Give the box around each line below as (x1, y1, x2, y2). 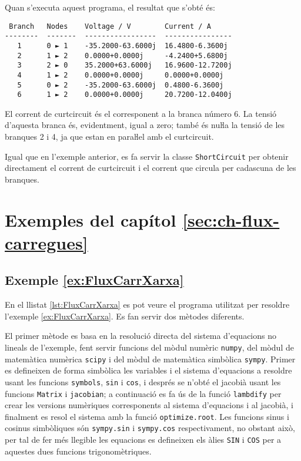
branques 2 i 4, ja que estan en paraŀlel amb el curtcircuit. (5, 130, 214, 143)
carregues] (5, 230, 88, 254)
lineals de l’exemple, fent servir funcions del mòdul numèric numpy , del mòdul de (5, 341, 294, 354)
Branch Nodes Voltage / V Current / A (9, 22, 211, 31)
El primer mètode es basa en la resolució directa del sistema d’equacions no (5, 329, 276, 342)
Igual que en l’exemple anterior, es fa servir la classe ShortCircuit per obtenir (5, 150, 289, 162)
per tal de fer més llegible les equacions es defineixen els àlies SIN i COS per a (5, 433, 282, 446)
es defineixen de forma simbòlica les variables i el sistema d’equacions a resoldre (5, 364, 292, 376)
